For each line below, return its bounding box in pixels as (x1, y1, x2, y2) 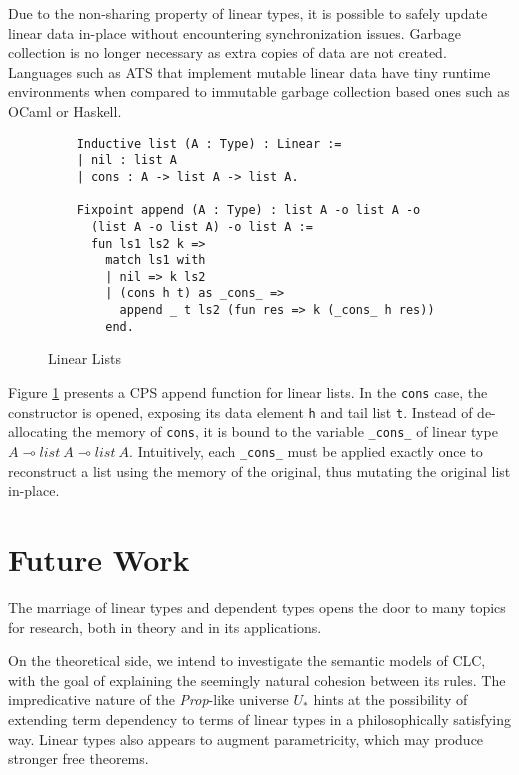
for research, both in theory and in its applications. (8, 616, 322, 637)
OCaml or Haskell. (8, 100, 122, 121)
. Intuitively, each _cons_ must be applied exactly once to (129, 441, 483, 461)
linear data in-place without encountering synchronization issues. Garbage (8, 22, 461, 43)
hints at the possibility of (313, 689, 468, 710)
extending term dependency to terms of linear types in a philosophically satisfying (8, 708, 511, 729)
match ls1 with (105, 253, 206, 268)
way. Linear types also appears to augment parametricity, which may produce (8, 728, 484, 749)
